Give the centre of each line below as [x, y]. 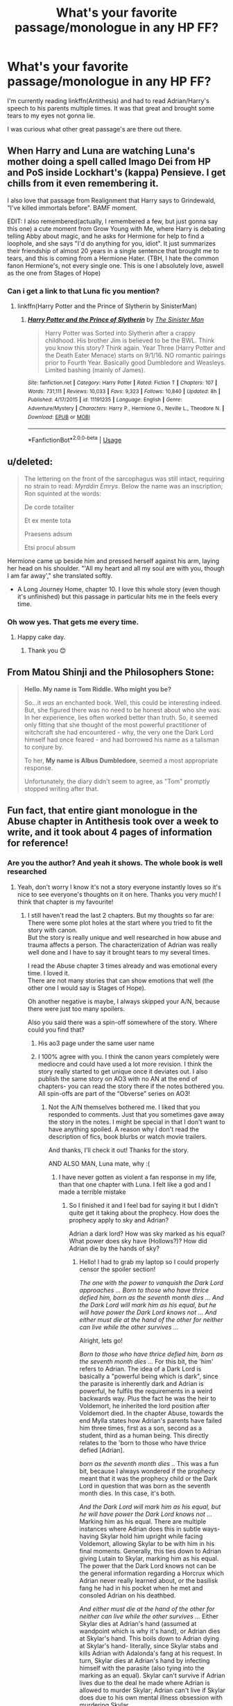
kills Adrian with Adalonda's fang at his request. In [151, 1653]
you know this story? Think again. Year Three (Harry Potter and [135, 348]
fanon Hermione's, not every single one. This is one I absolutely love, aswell [115, 265]
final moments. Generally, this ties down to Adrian [150, 1551]
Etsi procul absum [50, 547]
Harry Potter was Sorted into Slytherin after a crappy [120, 333]
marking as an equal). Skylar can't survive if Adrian [152, 1675]
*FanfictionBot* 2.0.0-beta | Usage [75, 439]
